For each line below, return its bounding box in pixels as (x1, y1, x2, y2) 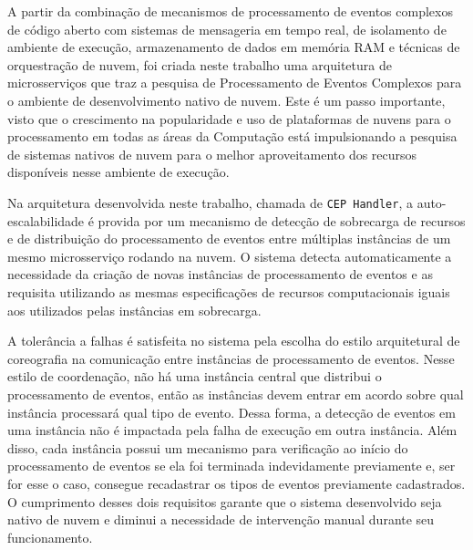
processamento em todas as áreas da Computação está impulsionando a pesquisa (7, 127, 458, 146)
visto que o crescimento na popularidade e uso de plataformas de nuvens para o (7, 109, 451, 128)
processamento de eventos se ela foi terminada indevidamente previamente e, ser (7, 456, 456, 475)
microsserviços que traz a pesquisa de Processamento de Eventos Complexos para (7, 73, 462, 92)
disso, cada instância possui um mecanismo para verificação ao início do (7, 438, 408, 457)
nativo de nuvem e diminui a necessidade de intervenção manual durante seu (7, 510, 435, 529)
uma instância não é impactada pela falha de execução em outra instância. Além (7, 420, 458, 440)
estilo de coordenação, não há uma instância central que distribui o (7, 367, 382, 386)
